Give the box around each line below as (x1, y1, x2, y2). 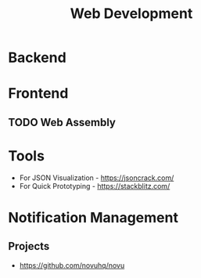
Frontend (8, 85, 69, 103)
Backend (8, 49, 66, 67)
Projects (8, 240, 50, 253)
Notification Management (8, 208, 178, 226)
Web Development (70, 5, 193, 23)
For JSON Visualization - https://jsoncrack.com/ (19, 173, 174, 182)
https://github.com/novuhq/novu (19, 260, 125, 270)
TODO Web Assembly (8, 115, 116, 129)
